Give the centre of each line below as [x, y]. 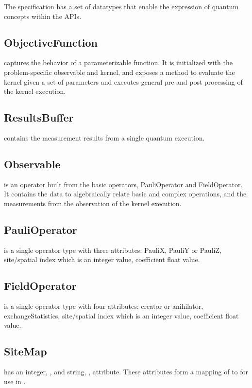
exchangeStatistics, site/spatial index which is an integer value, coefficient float [121, 315]
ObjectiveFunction [51, 42]
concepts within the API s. [43, 16]
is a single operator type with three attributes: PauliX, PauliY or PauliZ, [113, 250]
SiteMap [25, 351]
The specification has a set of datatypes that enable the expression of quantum [121, 6]
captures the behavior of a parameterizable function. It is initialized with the [118, 62]
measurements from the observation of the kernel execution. [93, 203]
